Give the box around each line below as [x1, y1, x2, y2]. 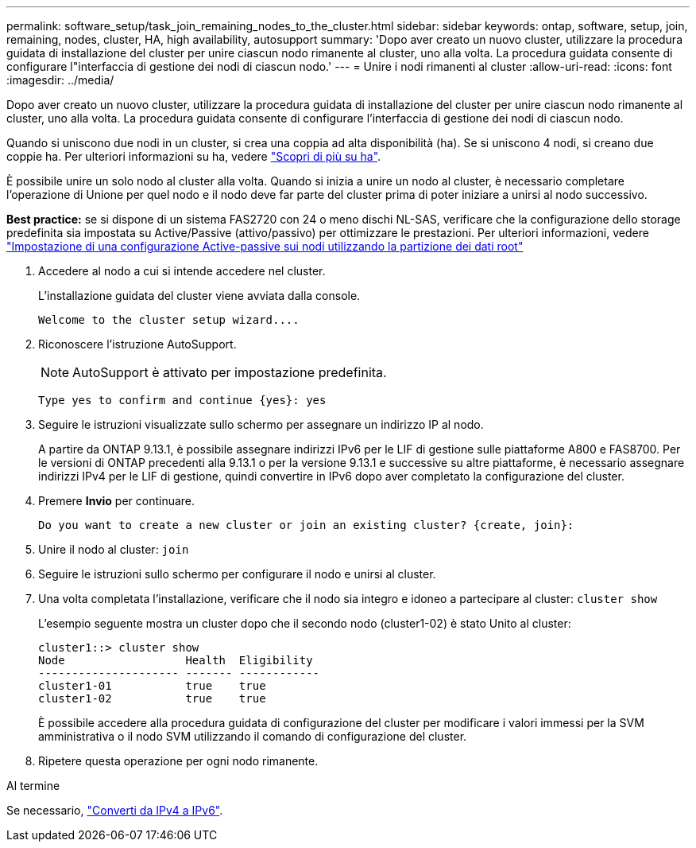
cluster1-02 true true [38, 692, 266, 705]
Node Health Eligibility [38, 654, 313, 667]
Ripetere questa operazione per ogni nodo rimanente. [38, 754, 319, 768]
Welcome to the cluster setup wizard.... [38, 313, 300, 326]
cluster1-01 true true [38, 679, 266, 692]
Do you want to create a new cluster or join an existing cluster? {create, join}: [38, 519, 574, 531]
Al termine [6, 779, 60, 792]
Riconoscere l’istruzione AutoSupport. [38, 337, 237, 351]
